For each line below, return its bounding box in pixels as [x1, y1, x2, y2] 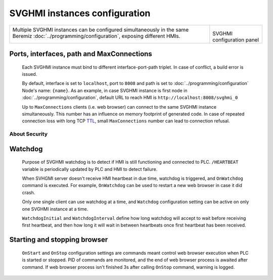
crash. [22, 190, 35, 196]
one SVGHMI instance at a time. [22, 206, 88, 212]
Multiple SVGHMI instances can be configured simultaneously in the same [12, 26, 189, 33]
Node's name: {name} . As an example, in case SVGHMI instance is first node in [22, 87, 188, 94]
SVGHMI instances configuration [9, 8, 151, 19]
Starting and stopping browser [9, 236, 108, 244]
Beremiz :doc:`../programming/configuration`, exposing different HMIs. [12, 32, 180, 39]
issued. [22, 71, 37, 77]
